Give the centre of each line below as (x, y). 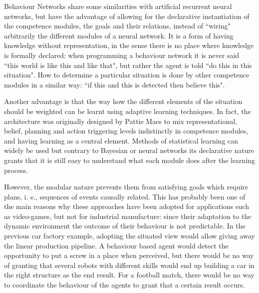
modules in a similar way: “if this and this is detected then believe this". (115, 84)
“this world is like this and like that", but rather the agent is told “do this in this (128, 65)
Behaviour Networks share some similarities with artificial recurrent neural (118, 6)
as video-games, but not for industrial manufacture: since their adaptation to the (128, 216)
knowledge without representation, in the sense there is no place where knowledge (129, 45)
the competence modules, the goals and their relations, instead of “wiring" (117, 26)
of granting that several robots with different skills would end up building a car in (129, 265)
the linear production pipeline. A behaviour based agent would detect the (116, 245)
